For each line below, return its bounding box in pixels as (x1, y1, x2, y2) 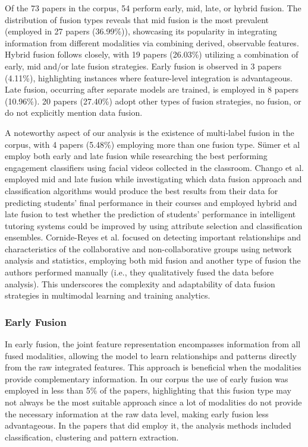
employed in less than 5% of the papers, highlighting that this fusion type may (5, 384, 291, 397)
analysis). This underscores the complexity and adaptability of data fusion (5, 277, 275, 290)
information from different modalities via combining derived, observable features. (5, 36, 299, 49)
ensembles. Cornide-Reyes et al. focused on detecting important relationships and (5, 231, 301, 243)
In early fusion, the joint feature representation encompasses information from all (5, 338, 301, 350)
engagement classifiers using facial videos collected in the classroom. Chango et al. (5, 161, 304, 173)
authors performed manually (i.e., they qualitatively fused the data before (5, 266, 274, 278)
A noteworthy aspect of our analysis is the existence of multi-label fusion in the (5, 126, 294, 138)
